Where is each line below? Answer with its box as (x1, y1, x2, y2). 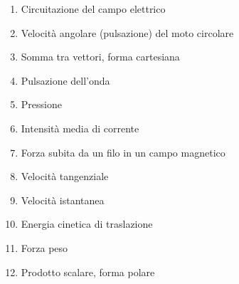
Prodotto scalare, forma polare (21, 264, 155, 279)
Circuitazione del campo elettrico (21, 1, 166, 16)
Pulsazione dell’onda (21, 73, 110, 88)
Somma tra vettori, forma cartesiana (21, 49, 180, 64)
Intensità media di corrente (21, 120, 139, 135)
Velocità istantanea (21, 192, 105, 207)
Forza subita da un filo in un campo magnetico (21, 144, 225, 159)
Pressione (21, 97, 62, 112)
